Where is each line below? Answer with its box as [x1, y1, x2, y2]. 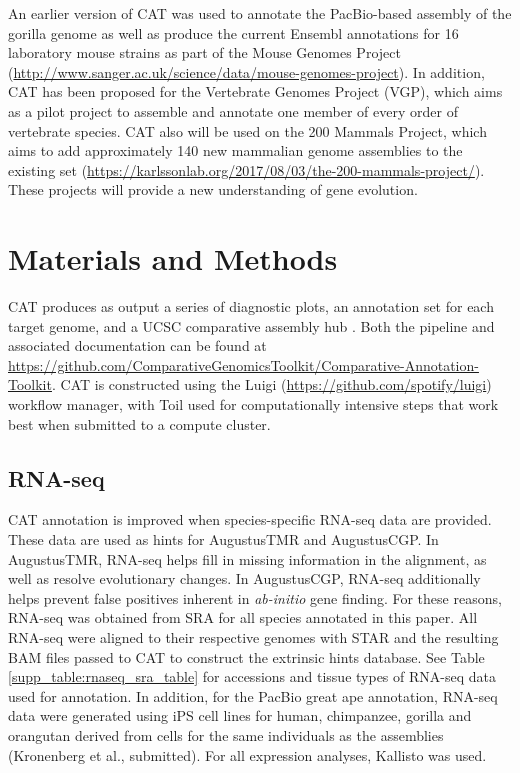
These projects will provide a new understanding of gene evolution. [8, 179, 418, 200]
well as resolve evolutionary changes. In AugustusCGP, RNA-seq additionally [8, 568, 481, 589]
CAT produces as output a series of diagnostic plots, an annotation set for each [8, 296, 494, 317]
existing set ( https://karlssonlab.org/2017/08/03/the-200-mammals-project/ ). [8, 159, 485, 180]
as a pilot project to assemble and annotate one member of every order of [8, 100, 458, 121]
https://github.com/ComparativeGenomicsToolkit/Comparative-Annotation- [8, 354, 479, 375]
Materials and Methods [8, 238, 338, 279]
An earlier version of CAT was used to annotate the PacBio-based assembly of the [8, 3, 512, 23]
